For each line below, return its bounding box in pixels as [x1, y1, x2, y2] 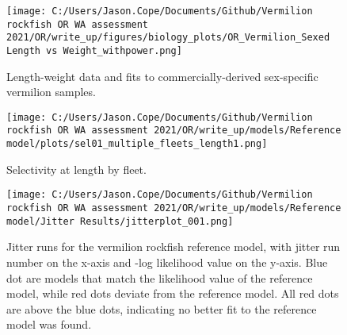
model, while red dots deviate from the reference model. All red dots [6, 285, 339, 302]
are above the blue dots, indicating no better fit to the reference [6, 300, 317, 317]
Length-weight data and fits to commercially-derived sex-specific [6, 67, 318, 84]
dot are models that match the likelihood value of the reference [6, 269, 313, 286]
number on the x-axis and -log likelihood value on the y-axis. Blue [6, 253, 328, 270]
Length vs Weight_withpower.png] [6, 44, 182, 56]
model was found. [6, 316, 92, 333]
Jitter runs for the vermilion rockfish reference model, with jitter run [6, 238, 341, 255]
